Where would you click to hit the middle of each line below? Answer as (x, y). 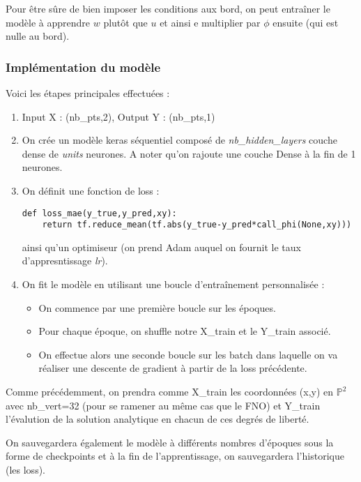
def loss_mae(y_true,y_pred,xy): (99, 213)
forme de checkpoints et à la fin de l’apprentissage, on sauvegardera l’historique (175, 456)
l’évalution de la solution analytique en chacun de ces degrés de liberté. (158, 419)
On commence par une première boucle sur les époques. (157, 307)
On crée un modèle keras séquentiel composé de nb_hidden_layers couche (179, 140)
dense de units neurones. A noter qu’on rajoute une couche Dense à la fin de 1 (189, 153)
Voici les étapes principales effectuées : (88, 93)
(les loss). (25, 469)
